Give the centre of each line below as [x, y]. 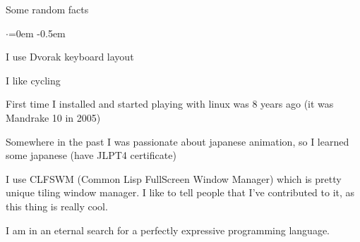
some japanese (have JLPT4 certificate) [91, 155]
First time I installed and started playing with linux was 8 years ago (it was [170, 104]
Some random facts [47, 9]
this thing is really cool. [57, 206]
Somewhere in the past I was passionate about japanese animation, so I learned [178, 141]
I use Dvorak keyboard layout [70, 57]
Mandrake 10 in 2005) [53, 117]
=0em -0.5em [37, 33]
